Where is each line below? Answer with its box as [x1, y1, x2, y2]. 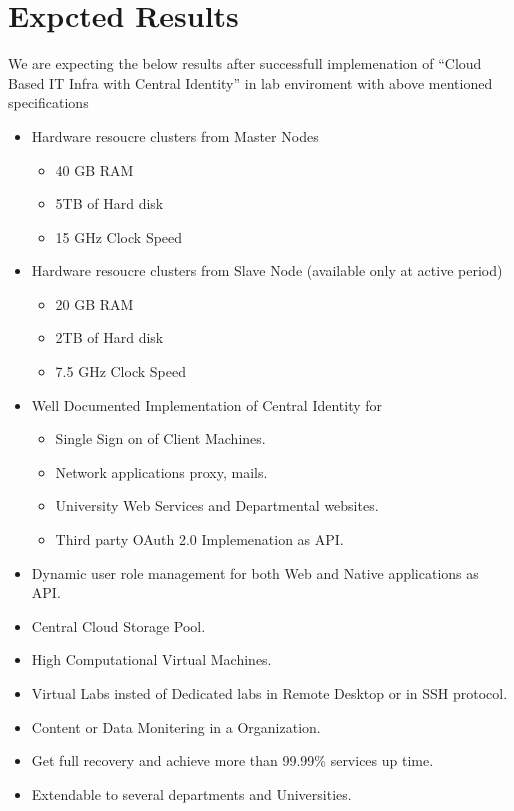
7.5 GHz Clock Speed [55, 361, 186, 382]
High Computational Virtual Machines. [31, 649, 272, 670]
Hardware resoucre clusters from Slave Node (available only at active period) [31, 260, 503, 281]
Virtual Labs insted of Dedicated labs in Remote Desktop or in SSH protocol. [31, 683, 508, 703]
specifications [8, 92, 89, 113]
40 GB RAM [55, 159, 134, 180]
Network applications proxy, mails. [55, 461, 268, 482]
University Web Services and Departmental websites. [55, 495, 379, 516]
